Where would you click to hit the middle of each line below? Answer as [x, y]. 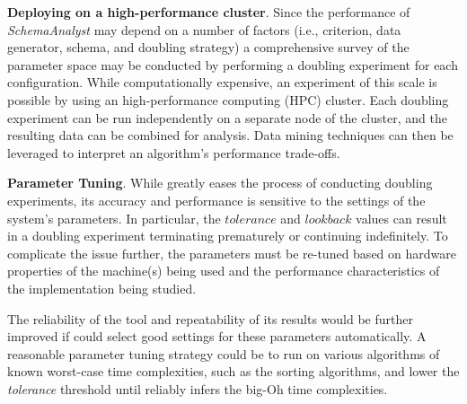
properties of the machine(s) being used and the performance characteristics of [224, 271]
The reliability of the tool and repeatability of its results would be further [210, 318]
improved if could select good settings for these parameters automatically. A [217, 336]
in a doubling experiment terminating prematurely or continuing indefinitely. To [228, 236]
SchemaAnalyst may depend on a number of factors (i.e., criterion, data [204, 29]
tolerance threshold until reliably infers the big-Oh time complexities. [198, 388]
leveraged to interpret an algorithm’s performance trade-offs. [174, 152]
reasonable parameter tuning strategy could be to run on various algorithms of [224, 353]
